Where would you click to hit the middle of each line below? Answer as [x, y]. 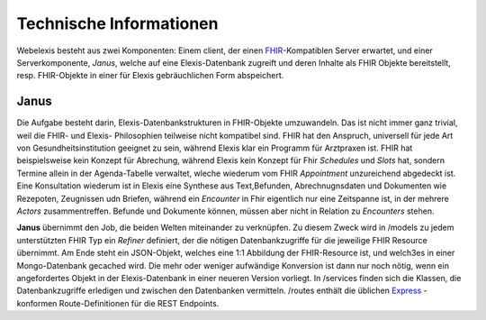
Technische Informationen [117, 23]
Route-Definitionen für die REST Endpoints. [139, 303]
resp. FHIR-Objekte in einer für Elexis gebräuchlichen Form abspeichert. [150, 76]
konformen [37, 303]
